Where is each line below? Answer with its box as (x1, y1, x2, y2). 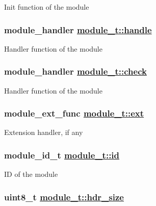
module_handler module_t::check (4, 65, 147, 78)
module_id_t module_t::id (4, 148, 120, 161)
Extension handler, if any (4, 127, 83, 138)
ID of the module (4, 169, 58, 179)
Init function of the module (4, 2, 89, 12)
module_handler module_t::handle (4, 23, 152, 36)
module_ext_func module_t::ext (4, 107, 144, 120)
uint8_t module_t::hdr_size (4, 190, 124, 203)
